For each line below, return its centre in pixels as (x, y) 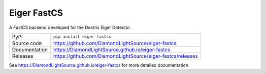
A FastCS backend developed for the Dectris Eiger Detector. (70, 27)
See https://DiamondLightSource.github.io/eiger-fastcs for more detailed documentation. (99, 65)
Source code (27, 43)
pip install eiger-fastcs (83, 37)
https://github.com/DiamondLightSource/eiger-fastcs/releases (126, 56)
